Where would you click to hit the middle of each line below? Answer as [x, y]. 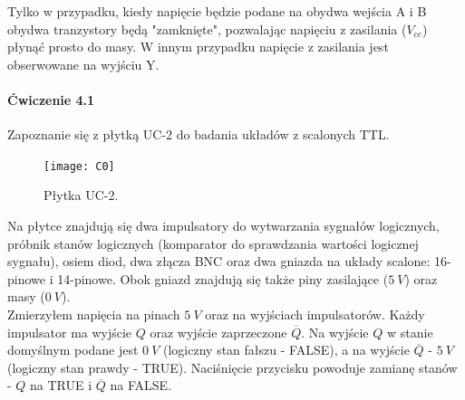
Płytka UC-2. [81, 195]
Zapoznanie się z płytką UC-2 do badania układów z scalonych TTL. [199, 134]
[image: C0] [79, 166]
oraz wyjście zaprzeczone [218, 332]
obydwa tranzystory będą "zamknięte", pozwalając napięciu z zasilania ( [207, 29]
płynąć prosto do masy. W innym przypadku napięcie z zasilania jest [198, 47]
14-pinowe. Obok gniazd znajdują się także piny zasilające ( [223, 278]
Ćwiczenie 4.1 [51, 99]
